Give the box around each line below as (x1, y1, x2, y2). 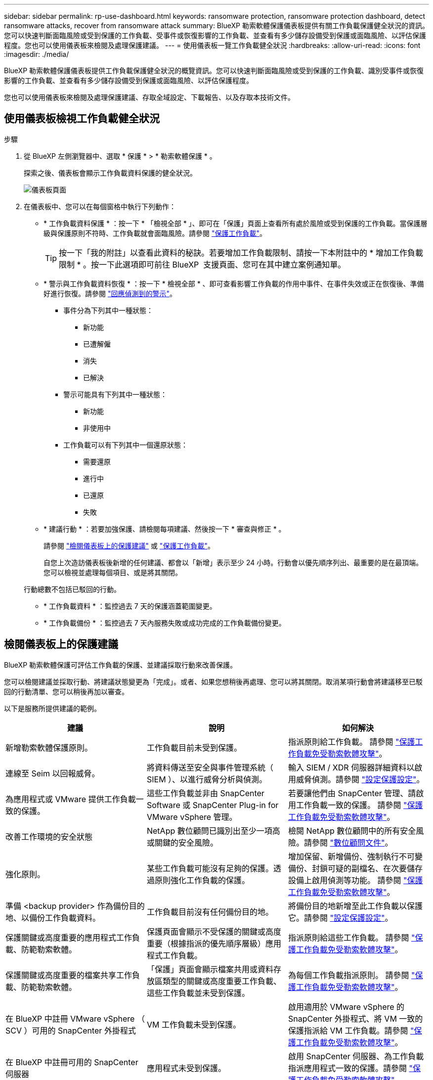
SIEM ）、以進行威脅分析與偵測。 (146, 774, 267, 784)
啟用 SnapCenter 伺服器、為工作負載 (288, 1051, 424, 1061)
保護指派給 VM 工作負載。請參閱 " (288, 1025, 414, 1035)
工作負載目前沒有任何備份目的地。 (146, 906, 273, 917)
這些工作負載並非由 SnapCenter (146, 788, 264, 798)
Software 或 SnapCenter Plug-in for (146, 800, 279, 810)
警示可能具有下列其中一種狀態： (63, 390, 167, 399)
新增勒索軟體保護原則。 (5, 742, 93, 753)
